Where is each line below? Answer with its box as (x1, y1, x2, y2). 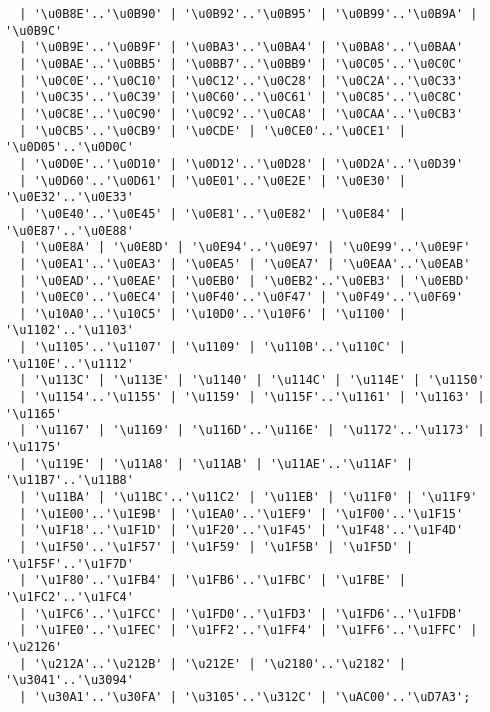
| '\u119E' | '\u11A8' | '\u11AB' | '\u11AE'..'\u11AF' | (19, 456, 414, 471)
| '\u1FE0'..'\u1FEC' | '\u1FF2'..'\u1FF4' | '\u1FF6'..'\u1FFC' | (19, 623, 478, 638)
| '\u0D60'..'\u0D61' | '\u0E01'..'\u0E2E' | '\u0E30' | (19, 173, 406, 188)
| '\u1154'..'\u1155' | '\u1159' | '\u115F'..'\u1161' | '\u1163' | (19, 390, 485, 405)
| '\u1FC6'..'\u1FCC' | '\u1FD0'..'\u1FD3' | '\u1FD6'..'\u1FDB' (19, 606, 464, 621)
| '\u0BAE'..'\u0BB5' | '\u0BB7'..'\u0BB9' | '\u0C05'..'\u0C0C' (19, 56, 464, 71)
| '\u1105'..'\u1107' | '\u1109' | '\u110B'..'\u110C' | (19, 340, 406, 355)
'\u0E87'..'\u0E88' (5, 223, 134, 238)
